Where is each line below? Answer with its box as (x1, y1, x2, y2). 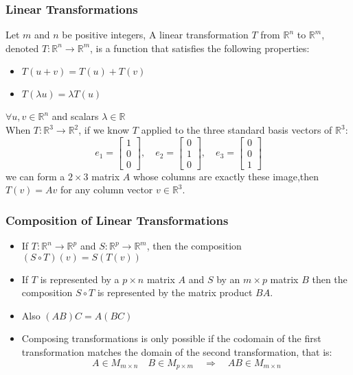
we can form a (5, 169, 65, 183)
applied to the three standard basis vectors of (141, 123, 332, 136)
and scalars (52, 109, 99, 123)
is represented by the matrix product (97, 285, 253, 300)
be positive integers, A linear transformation (62, 27, 249, 42)
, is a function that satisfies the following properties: (90, 40, 310, 55)
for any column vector (60, 182, 153, 197)
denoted (5, 40, 39, 55)
